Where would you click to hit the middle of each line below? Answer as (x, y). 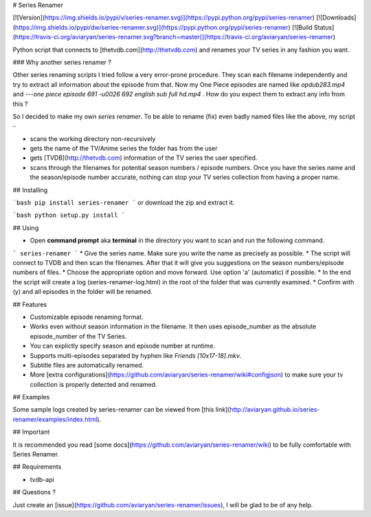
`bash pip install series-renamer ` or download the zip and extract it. (124, 202)
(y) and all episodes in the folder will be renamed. (82, 292)
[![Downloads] (336, 18)
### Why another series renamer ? (62, 62)
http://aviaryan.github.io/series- (275, 410)
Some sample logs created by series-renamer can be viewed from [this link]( (121, 410)
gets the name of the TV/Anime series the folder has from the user (124, 149)
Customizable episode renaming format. (87, 317)
